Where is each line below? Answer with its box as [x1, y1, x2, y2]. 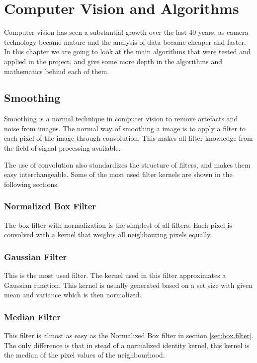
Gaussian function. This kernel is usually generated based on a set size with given [4, 279, 253, 290]
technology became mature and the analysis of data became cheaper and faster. [4, 36, 246, 47]
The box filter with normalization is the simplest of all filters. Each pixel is [4, 219, 232, 230]
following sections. [4, 179, 59, 189]
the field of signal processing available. [4, 143, 121, 153]
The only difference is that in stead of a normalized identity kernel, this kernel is [4, 340, 250, 350]
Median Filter [4, 310, 61, 323]
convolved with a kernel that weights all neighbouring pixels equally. [4, 229, 212, 240]
